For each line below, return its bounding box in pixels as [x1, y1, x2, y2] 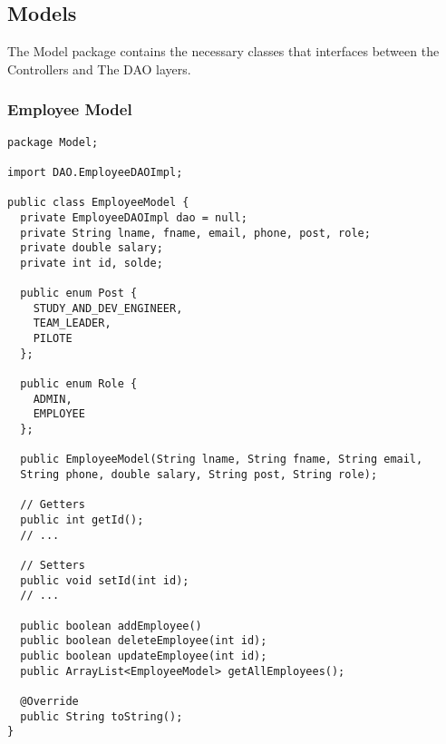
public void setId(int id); [20, 573, 189, 587]
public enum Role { [20, 377, 138, 391]
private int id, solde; [20, 256, 163, 269]
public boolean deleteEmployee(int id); [20, 634, 267, 648]
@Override [20, 694, 79, 708]
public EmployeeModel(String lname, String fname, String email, [20, 453, 423, 466]
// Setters [20, 558, 85, 572]
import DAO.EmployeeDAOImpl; [7, 165, 183, 179]
